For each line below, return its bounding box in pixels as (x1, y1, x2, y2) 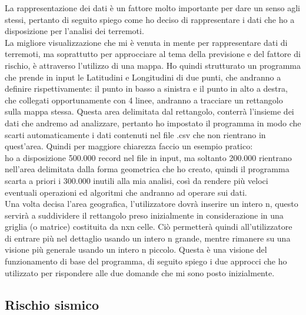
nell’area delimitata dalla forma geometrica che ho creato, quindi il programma (5, 163, 290, 175)
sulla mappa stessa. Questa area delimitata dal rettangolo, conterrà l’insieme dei (5, 105, 294, 118)
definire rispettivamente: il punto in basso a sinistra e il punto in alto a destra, (5, 82, 288, 95)
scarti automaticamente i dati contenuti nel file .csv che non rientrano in (5, 128, 266, 140)
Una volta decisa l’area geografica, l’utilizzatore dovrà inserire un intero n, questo (5, 197, 298, 210)
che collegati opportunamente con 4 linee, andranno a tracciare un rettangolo (5, 93, 283, 106)
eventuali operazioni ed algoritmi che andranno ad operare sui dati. (5, 186, 247, 198)
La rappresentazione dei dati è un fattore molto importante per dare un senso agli (5, 2, 300, 14)
